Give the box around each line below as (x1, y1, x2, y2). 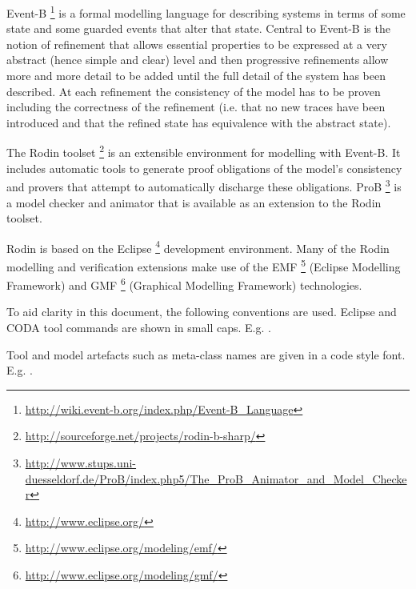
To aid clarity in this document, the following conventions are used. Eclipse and (6, 303, 397, 320)
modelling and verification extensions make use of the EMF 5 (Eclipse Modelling (6, 255, 401, 274)
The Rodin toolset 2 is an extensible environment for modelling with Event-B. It (6, 142, 401, 161)
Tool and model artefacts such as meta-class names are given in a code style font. (6, 346, 406, 363)
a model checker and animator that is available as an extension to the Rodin (6, 194, 382, 210)
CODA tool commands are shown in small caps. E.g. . (6, 319, 271, 336)
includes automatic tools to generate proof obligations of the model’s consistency (6, 159, 402, 176)
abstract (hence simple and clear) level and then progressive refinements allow (6, 51, 389, 68)
